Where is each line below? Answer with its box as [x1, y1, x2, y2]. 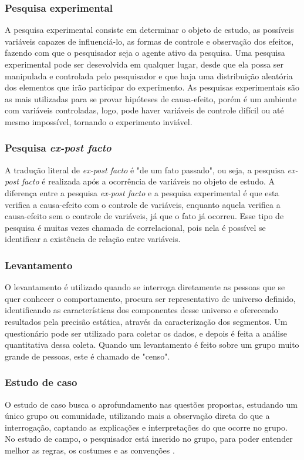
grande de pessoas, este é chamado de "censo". [5, 350, 170, 362]
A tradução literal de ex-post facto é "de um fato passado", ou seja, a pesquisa [5, 163, 285, 176]
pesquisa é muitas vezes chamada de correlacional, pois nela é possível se [5, 221, 266, 233]
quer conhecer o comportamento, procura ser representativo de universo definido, [5, 292, 296, 304]
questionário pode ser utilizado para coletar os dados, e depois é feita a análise [5, 327, 287, 339]
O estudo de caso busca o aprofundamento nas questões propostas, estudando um [5, 398, 298, 410]
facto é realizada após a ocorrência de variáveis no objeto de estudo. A [21, 175, 275, 187]
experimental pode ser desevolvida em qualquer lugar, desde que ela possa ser [5, 58, 284, 70]
